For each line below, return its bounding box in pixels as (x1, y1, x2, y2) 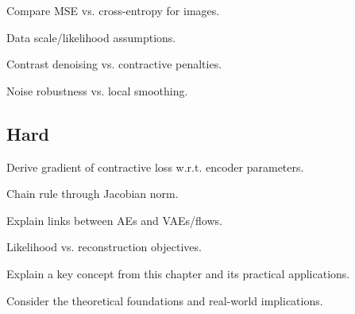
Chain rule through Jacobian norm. (6, 185, 179, 202)
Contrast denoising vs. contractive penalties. (6, 56, 222, 72)
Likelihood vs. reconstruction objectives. (6, 238, 202, 255)
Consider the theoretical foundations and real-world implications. (6, 292, 323, 308)
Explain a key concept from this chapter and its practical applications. (6, 265, 350, 281)
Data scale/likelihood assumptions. (6, 29, 176, 45)
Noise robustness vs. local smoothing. (6, 82, 188, 99)
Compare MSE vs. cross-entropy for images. (6, 2, 220, 18)
